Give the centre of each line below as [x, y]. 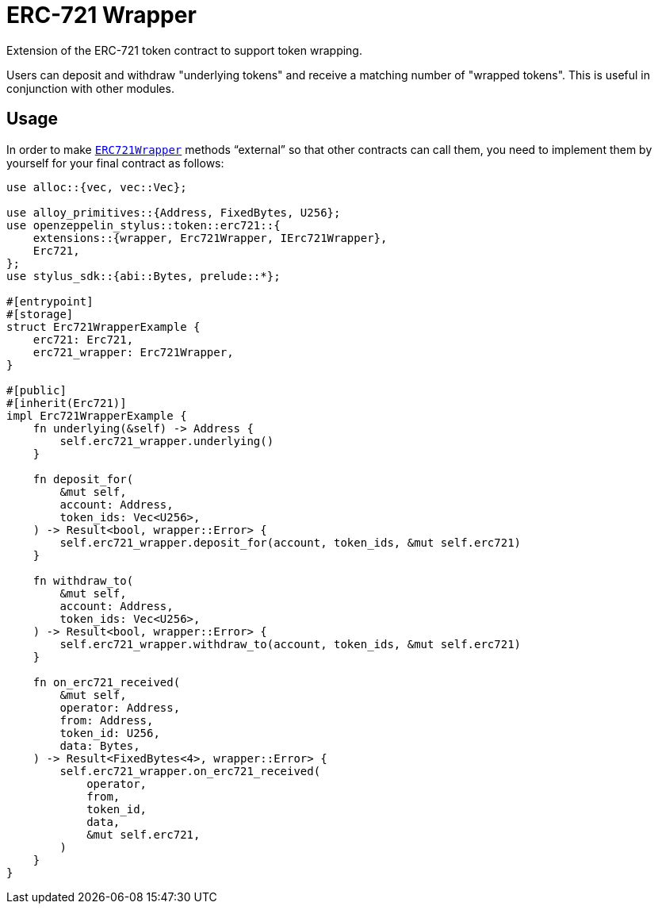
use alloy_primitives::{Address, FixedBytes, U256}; [174, 212]
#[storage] [40, 314]
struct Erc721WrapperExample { [103, 326]
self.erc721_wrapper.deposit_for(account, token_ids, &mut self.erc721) [291, 542]
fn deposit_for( [83, 479]
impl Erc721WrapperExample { [97, 415]
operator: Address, [120, 707]
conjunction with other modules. [90, 88]
